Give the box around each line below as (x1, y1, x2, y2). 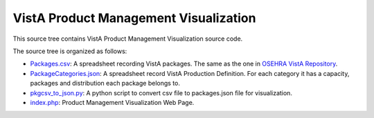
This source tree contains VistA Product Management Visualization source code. (12, 35, 243, 43)
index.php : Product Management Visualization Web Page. (30, 98, 195, 106)
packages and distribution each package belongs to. (30, 79, 180, 88)
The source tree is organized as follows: (12, 47, 127, 55)
